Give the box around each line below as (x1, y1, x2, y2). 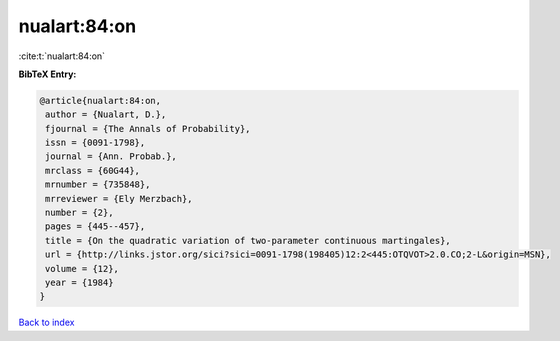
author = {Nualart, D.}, (45, 109, 167, 120)
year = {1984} (45, 277, 114, 288)
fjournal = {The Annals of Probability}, (45, 123, 251, 134)
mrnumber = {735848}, (45, 179, 151, 190)
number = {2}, (45, 207, 114, 219)
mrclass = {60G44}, (45, 165, 140, 176)
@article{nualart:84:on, (39, 95, 162, 106)
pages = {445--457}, (45, 221, 146, 232)
